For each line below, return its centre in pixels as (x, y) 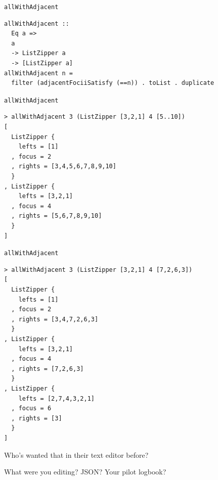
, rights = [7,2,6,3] (48, 369)
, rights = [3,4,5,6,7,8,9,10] (64, 166)
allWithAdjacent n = (39, 73)
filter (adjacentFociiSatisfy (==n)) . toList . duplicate (113, 83)
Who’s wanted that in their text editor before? (76, 454)
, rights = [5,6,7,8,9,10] (57, 216)
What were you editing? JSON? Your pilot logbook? (85, 472)
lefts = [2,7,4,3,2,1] (56, 398)
